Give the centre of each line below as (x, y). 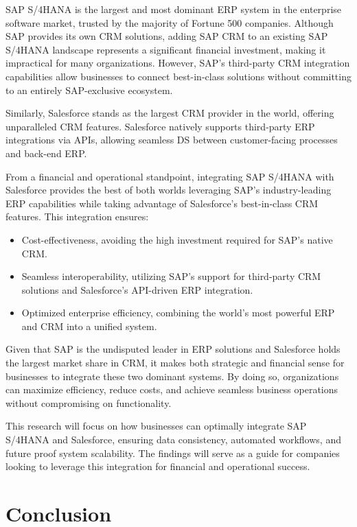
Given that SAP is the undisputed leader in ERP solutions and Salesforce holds (173, 349)
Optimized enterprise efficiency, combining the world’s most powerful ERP (178, 313)
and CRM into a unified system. (89, 326)
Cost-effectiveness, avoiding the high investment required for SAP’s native (177, 239)
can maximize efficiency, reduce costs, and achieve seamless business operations (172, 389)
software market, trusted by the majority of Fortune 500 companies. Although (170, 22)
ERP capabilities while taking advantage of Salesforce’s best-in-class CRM (162, 203)
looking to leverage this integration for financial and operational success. (158, 466)
